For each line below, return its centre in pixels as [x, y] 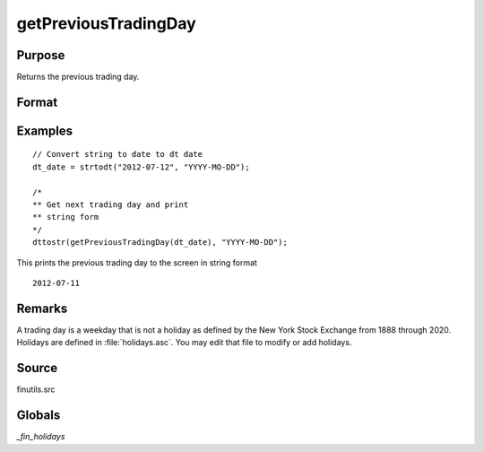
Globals [39, 416]
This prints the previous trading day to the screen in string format [137, 262]
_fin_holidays [41, 437]
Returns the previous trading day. [78, 77]
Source [37, 368]
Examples [45, 130]
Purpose [41, 55]
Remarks [42, 308]
